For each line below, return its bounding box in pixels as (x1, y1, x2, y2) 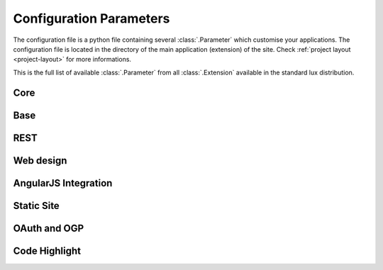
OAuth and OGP (13, 222, 84, 234)
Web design (13, 154, 67, 167)
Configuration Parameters (13, 11, 170, 26)
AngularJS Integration (13, 177, 113, 189)
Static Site (13, 199, 60, 212)
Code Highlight (13, 244, 82, 257)
